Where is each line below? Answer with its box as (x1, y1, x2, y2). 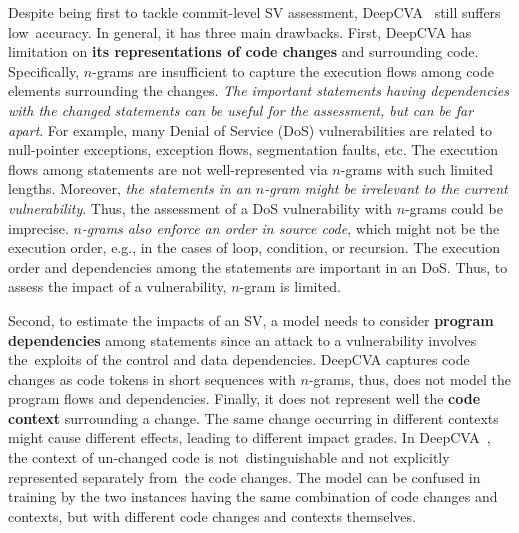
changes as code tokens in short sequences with (8, 368, 296, 389)
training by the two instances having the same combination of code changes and (8, 486, 498, 507)
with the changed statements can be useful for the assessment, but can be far (8, 99, 474, 120)
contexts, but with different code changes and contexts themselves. (8, 505, 416, 526)
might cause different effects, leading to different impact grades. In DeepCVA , (8, 427, 491, 448)
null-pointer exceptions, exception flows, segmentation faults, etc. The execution (8, 139, 498, 160)
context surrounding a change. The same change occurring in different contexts (8, 407, 499, 428)
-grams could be (405, 197, 503, 218)
